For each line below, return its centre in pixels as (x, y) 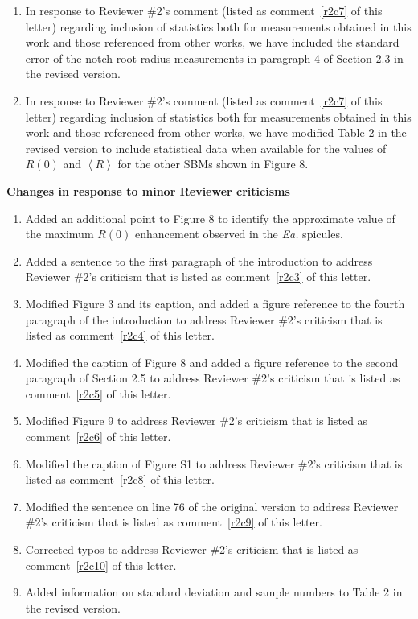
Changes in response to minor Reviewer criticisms (148, 190)
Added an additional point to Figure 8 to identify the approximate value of (210, 218)
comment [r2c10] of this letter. (101, 565)
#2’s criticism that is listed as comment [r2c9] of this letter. (174, 522)
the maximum (59, 234)
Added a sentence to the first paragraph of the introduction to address (199, 260)
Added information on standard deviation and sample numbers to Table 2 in (214, 592)
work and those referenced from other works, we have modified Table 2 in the (216, 132)
